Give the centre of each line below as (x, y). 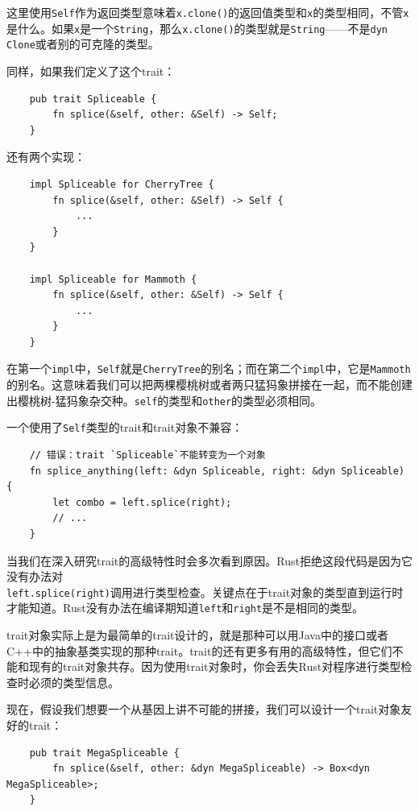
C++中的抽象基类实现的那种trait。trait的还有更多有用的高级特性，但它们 (199, 650)
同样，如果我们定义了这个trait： (91, 70)
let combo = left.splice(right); (142, 502)
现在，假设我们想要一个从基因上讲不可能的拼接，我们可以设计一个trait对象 (204, 709)
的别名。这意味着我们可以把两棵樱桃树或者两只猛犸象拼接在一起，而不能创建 (209, 385)
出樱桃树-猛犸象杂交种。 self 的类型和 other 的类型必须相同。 (164, 400)
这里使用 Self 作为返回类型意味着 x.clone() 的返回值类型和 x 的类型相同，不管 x (208, 12)
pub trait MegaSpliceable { (104, 753)
